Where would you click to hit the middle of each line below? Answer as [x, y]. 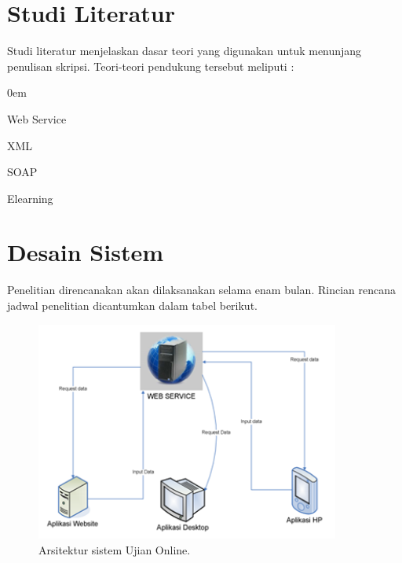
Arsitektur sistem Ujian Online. [115, 549]
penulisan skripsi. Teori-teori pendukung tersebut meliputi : [151, 66]
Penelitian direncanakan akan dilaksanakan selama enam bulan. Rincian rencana [201, 290]
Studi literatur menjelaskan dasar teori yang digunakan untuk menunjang [185, 51]
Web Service [37, 118]
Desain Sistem [85, 252]
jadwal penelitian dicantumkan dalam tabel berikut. [132, 305]
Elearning [30, 198]
